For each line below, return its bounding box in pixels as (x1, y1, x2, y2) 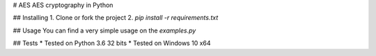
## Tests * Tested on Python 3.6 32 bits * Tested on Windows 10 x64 (13, 39, 212, 48)
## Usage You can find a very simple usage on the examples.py (13, 26, 196, 35)
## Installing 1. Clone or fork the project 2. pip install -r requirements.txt (13, 14, 219, 22)
